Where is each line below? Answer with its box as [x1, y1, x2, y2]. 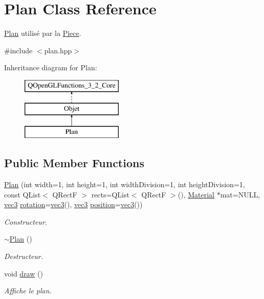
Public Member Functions [4, 155, 144, 171]
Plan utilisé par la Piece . [4, 28, 81, 38]
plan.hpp [44, 45, 72, 55]
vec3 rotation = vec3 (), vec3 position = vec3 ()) [4, 199, 143, 210]
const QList [4, 189, 41, 200]
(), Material [178, 189, 215, 200]
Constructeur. [4, 216, 48, 227]
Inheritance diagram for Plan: [4, 62, 97, 73]
